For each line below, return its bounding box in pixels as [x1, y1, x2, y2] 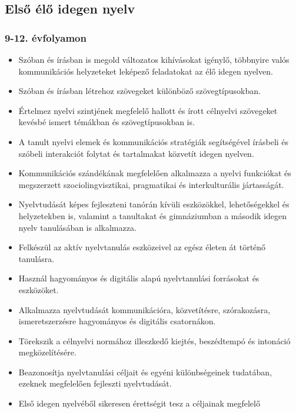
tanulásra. [18, 252, 55, 264]
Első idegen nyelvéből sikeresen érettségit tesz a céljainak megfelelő [18, 397, 260, 409]
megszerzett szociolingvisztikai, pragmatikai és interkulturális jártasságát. [18, 178, 284, 190]
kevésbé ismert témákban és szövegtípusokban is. [18, 116, 195, 128]
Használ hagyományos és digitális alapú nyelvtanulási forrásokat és [18, 272, 260, 284]
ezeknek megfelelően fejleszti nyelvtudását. [18, 377, 172, 390]
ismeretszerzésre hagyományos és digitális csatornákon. [18, 315, 216, 327]
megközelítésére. [18, 346, 77, 358]
